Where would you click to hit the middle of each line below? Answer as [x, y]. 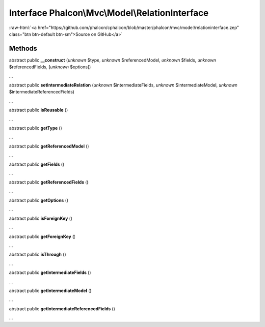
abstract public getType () [36, 128]
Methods [23, 48]
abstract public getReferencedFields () [49, 182]
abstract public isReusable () [39, 110]
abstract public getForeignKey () [42, 237]
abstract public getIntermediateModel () [50, 291]
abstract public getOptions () [39, 200]
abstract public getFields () [37, 164]
